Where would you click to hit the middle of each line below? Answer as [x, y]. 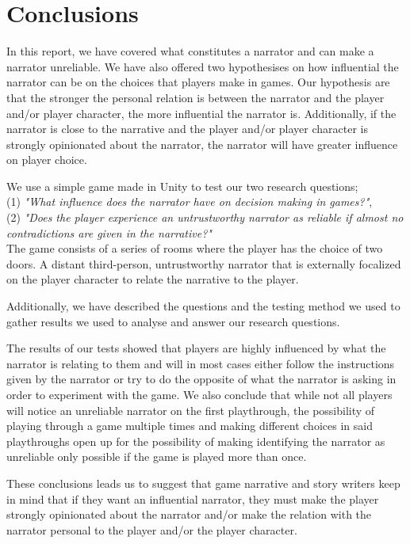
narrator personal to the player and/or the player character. [152, 529]
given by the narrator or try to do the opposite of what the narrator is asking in [201, 379]
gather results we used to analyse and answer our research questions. [173, 321]
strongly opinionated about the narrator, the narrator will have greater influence [202, 144]
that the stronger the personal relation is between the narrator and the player [195, 97]
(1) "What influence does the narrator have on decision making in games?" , [190, 202]
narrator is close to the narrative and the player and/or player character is [188, 129]
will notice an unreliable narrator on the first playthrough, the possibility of [191, 410]
